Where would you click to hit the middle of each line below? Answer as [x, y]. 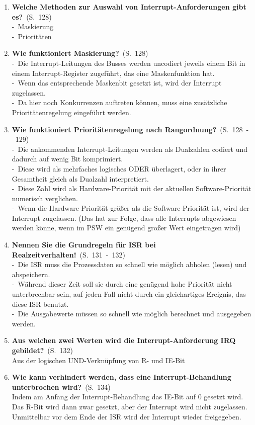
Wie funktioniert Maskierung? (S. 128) [80, 53]
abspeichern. [31, 274]
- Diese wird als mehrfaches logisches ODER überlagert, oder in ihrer [119, 168]
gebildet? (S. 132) [42, 350]
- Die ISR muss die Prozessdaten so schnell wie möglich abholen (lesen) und [129, 264]
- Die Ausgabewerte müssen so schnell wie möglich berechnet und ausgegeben [132, 314]
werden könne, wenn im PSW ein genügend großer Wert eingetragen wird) [126, 228]
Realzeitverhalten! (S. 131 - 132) [68, 254]
